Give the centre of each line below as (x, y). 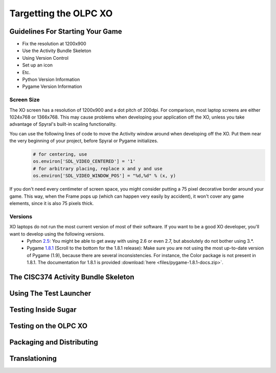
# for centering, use (60, 154)
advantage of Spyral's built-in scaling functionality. (63, 124)
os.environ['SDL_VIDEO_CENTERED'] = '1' (84, 161)
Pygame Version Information (52, 86)
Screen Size (25, 100)
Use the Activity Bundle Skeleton (57, 51)
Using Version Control (45, 58)
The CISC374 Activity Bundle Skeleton (72, 277)
